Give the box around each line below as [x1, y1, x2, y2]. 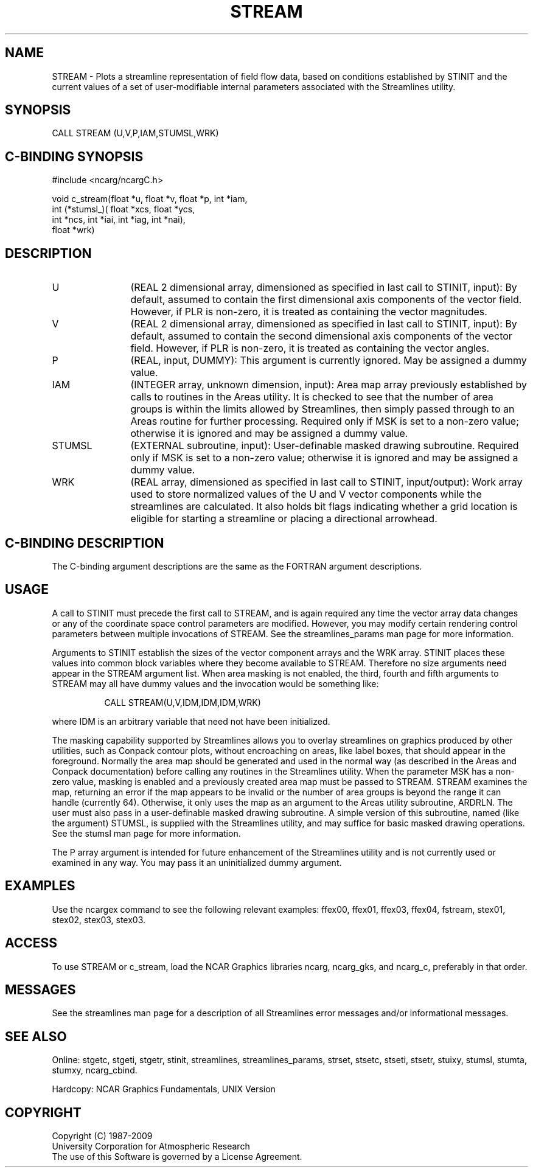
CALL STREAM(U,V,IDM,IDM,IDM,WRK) [104, 697, 261, 708]
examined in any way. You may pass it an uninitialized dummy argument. [52, 857, 342, 868]
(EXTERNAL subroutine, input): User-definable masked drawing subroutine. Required [130, 439, 519, 452]
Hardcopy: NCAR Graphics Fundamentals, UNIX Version [52, 1084, 276, 1095]
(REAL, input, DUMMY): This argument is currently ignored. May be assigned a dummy [130, 354, 527, 367]
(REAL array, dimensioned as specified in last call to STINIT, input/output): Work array [130, 476, 523, 489]
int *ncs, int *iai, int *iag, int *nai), [52, 214, 186, 225]
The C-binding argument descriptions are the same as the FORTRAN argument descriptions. [52, 560, 422, 571]
